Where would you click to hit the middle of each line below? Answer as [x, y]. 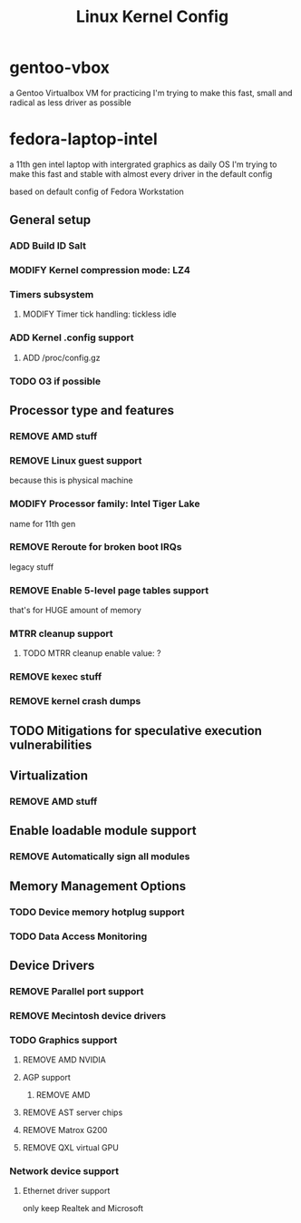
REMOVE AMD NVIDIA [64, 1060]
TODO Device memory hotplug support [97, 912]
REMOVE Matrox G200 [65, 1130]
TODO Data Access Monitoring [78, 936]
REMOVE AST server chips [73, 1112]
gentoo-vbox [60, 68]
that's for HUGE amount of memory [76, 611]
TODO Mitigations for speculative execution [136, 731]
